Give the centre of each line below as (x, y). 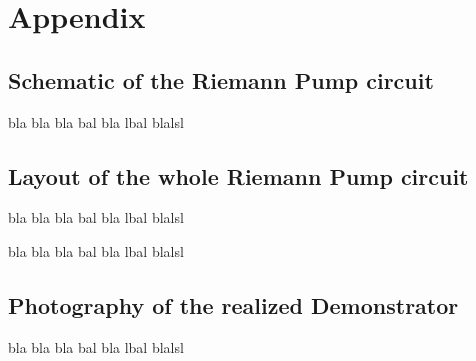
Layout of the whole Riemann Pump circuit (238, 175)
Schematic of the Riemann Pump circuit (221, 79)
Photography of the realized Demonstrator (233, 304)
